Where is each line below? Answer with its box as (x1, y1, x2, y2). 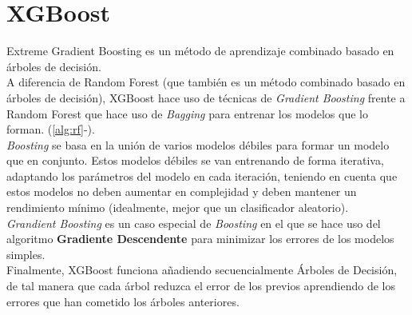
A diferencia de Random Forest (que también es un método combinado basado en (6, 74, 406, 90)
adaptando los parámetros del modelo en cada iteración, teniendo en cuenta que (6, 167, 398, 184)
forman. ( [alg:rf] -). (6, 121, 95, 138)
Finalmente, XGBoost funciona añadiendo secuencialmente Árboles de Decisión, (6, 261, 398, 278)
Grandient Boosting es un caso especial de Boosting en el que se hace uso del (6, 214, 381, 231)
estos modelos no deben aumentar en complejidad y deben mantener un (6, 183, 357, 200)
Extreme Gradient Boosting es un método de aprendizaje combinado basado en (6, 42, 394, 59)
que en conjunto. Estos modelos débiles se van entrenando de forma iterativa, (6, 152, 384, 169)
